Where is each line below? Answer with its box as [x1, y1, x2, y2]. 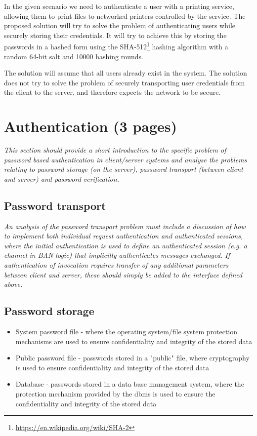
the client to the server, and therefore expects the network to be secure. [4, 87, 221, 97]
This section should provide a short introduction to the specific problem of [4, 145, 226, 155]
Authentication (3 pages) [4, 116, 177, 136]
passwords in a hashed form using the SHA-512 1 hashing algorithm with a [4, 40, 228, 52]
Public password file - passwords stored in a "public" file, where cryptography [15, 353, 250, 363]
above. [4, 279, 23, 289]
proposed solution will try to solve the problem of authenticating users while [4, 20, 236, 31]
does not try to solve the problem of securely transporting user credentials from [4, 77, 245, 87]
